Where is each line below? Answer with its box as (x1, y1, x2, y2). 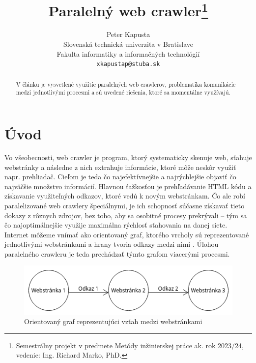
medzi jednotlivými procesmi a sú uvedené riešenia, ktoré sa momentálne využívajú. (16, 88, 230, 97)
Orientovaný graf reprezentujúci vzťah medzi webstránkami (24, 316, 202, 327)
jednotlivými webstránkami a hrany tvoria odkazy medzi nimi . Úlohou (4, 239, 219, 249)
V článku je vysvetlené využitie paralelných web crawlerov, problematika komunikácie (16, 80, 236, 88)
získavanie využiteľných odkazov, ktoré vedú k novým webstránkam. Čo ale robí (4, 191, 245, 201)
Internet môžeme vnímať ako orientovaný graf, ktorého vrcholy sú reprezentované (4, 229, 249, 239)
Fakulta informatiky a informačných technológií (57, 48, 200, 59)
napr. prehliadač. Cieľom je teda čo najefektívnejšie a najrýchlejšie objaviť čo (4, 171, 236, 182)
